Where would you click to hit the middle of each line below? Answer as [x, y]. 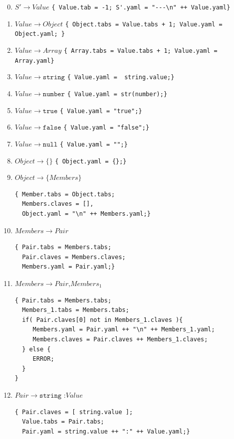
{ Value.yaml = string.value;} [121, 77]
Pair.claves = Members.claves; [74, 257]
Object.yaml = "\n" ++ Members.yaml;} [86, 214]
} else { [36, 349]
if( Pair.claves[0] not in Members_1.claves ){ [103, 320]
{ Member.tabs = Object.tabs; [65, 194]
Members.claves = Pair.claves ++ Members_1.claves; [120, 339]
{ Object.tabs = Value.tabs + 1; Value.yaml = [144, 24]
